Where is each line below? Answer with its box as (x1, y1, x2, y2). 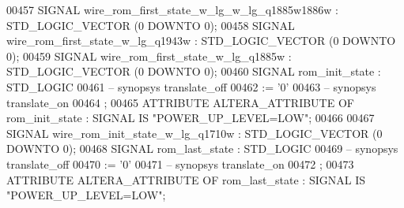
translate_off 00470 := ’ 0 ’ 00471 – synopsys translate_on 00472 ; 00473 (6, 155, 354, 172)
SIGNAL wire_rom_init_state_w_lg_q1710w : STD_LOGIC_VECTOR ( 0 (6, 124, 383, 141)
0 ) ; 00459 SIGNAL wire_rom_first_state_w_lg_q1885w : (6, 47, 292, 64)
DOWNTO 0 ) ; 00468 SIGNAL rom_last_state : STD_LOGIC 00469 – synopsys (6, 140, 398, 157)
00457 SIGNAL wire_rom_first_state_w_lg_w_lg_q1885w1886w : (6, 2, 338, 17)
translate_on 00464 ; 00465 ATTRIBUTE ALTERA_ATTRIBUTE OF (6, 94, 354, 110)
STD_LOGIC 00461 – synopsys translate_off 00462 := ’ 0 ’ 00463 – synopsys (6, 78, 376, 95)
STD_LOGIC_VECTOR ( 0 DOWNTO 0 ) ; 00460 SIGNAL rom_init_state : (6, 63, 381, 80)
